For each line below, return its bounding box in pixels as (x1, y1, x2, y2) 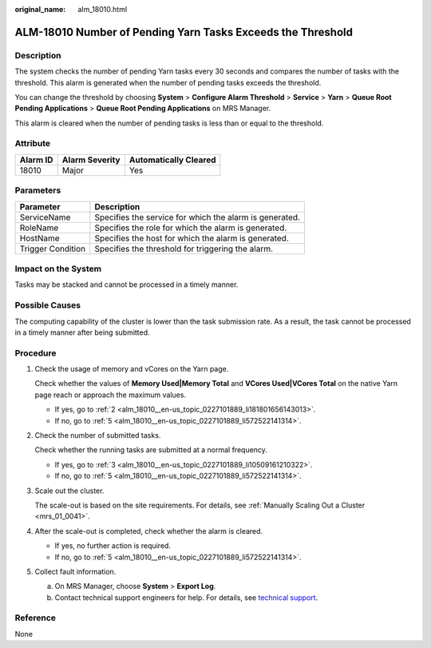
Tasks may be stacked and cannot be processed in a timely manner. (14, 280, 239, 289)
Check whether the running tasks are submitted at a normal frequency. (34, 445, 267, 455)
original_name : (14, 5, 66, 14)
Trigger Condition (19, 243, 86, 254)
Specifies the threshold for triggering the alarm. (94, 243, 274, 254)
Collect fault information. (34, 567, 117, 576)
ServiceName (19, 212, 71, 223)
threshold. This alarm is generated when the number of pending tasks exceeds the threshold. (14, 78, 322, 87)
